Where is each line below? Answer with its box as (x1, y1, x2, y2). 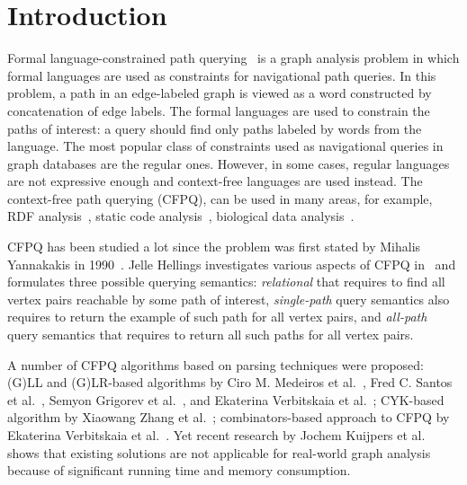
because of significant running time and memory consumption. (7, 461, 351, 480)
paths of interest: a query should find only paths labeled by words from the (7, 119, 422, 137)
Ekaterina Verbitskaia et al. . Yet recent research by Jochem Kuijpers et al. (7, 426, 426, 444)
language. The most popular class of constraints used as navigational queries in (7, 137, 444, 155)
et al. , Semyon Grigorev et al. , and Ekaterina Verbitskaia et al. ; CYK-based (7, 390, 445, 409)
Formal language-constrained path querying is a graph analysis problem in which (7, 48, 460, 67)
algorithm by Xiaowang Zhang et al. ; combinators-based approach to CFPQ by (7, 408, 450, 427)
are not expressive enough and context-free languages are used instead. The (7, 172, 423, 190)
